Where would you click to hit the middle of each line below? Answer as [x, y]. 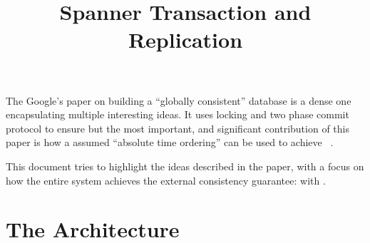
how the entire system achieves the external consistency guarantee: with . [166, 180]
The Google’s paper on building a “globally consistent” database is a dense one [179, 100]
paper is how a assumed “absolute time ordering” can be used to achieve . [170, 142]
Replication [185, 40]
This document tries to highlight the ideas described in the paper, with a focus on [185, 166]
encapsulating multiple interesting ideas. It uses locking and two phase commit [178, 114]
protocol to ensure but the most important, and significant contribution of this [178, 128]
